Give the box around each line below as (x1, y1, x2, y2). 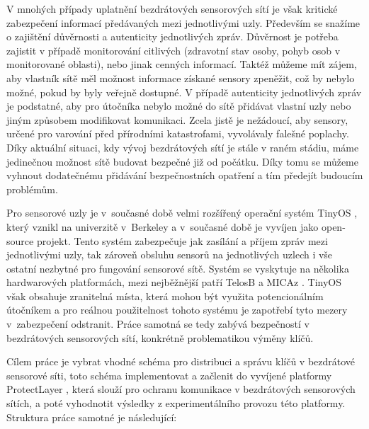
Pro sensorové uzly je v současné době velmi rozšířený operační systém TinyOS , (6, 205, 358, 220)
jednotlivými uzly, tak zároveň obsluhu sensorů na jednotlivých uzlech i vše (6, 247, 333, 262)
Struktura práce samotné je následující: (6, 409, 177, 424)
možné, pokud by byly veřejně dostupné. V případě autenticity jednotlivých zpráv (6, 84, 362, 99)
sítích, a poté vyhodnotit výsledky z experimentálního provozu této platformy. (6, 396, 346, 411)
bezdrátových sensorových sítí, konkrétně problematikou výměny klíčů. (6, 330, 314, 345)
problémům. (6, 181, 58, 196)
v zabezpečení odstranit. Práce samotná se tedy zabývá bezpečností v (6, 316, 310, 331)
